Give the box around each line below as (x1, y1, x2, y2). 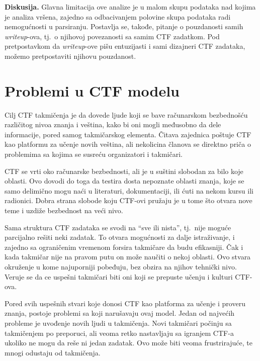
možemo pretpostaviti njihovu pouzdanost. (5, 50, 136, 61)
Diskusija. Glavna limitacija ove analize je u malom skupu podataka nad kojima (5, 2, 256, 12)
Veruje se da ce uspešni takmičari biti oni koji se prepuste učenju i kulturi (5, 271, 233, 282)
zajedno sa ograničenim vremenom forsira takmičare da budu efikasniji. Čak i (5, 241, 243, 252)
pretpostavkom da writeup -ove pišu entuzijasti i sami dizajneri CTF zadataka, (5, 41, 245, 51)
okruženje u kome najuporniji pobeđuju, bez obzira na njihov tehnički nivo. (5, 261, 237, 272)
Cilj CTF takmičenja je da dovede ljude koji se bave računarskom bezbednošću (5, 109, 248, 120)
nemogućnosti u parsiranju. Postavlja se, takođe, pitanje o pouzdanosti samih (5, 21, 243, 32)
